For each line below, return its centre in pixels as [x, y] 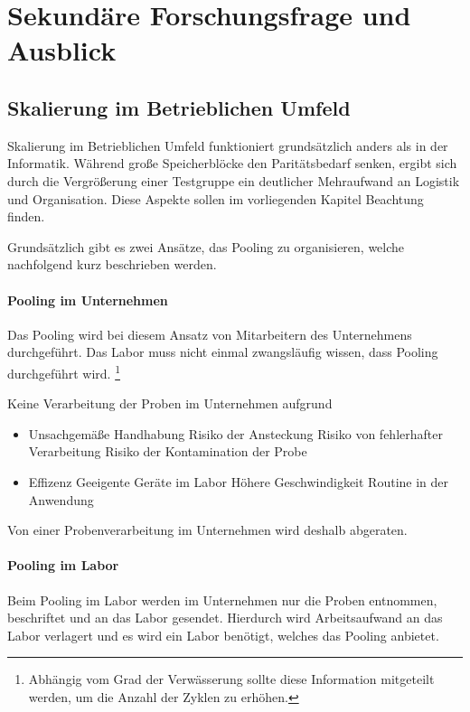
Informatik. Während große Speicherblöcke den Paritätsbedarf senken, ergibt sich [232, 163]
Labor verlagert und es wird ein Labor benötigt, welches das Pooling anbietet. [223, 635]
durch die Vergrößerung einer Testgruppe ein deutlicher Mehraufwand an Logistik [234, 180]
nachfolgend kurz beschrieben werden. [112, 264]
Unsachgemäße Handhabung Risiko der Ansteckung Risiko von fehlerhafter [235, 433]
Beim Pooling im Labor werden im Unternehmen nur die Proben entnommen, [222, 600]
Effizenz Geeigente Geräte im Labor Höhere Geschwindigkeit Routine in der [239, 481]
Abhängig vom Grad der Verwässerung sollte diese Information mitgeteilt [231, 679]
